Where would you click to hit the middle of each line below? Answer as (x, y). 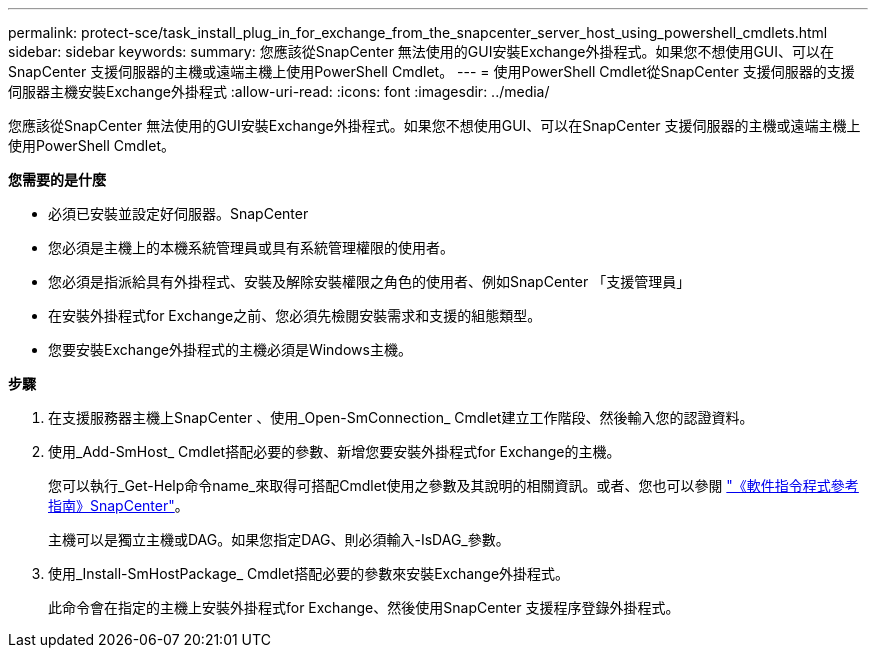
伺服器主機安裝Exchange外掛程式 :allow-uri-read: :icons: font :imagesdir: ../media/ (279, 91)
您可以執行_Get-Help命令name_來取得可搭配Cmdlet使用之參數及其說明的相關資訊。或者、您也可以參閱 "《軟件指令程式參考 (453, 485)
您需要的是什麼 (57, 179)
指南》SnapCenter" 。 (118, 505)
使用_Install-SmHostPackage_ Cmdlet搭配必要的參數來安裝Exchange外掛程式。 (309, 573)
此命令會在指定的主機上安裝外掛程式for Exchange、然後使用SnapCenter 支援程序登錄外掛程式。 (364, 607)
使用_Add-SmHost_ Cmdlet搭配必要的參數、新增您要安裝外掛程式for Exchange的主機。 (334, 451)
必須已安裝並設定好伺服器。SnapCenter (178, 213)
